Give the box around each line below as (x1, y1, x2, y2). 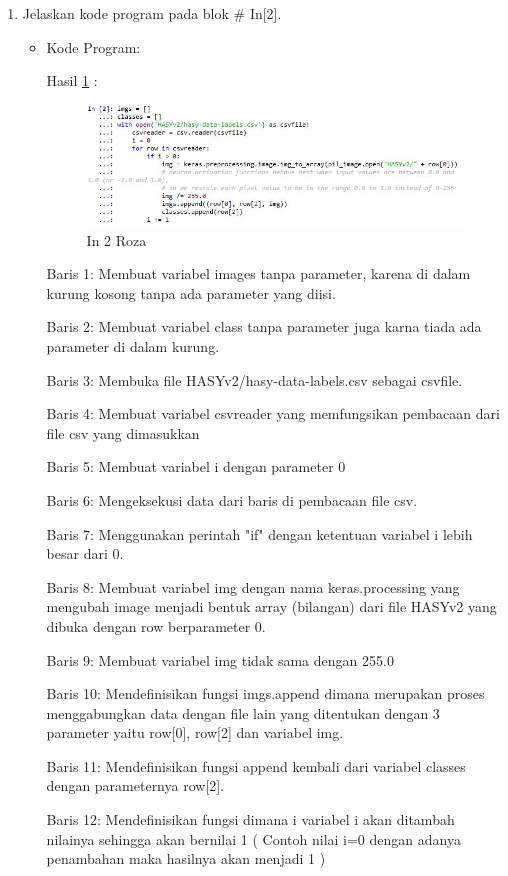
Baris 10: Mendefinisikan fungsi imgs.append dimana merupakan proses (46, 683, 485, 704)
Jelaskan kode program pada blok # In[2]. (22, 3, 282, 23)
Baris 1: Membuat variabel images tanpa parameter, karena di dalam (46, 263, 471, 284)
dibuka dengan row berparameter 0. (46, 615, 266, 636)
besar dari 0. (46, 543, 124, 564)
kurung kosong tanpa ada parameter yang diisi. (46, 282, 336, 303)
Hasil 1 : (46, 70, 98, 91)
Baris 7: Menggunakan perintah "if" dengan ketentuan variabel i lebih (46, 523, 473, 544)
